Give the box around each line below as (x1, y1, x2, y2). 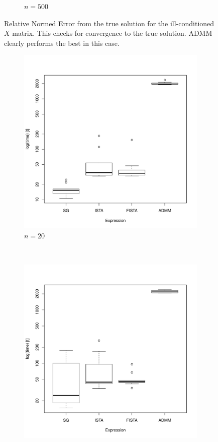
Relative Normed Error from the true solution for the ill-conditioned (4, 18, 214, 28)
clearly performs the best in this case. (4, 37, 120, 48)
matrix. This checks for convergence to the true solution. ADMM (12, 28, 212, 38)
